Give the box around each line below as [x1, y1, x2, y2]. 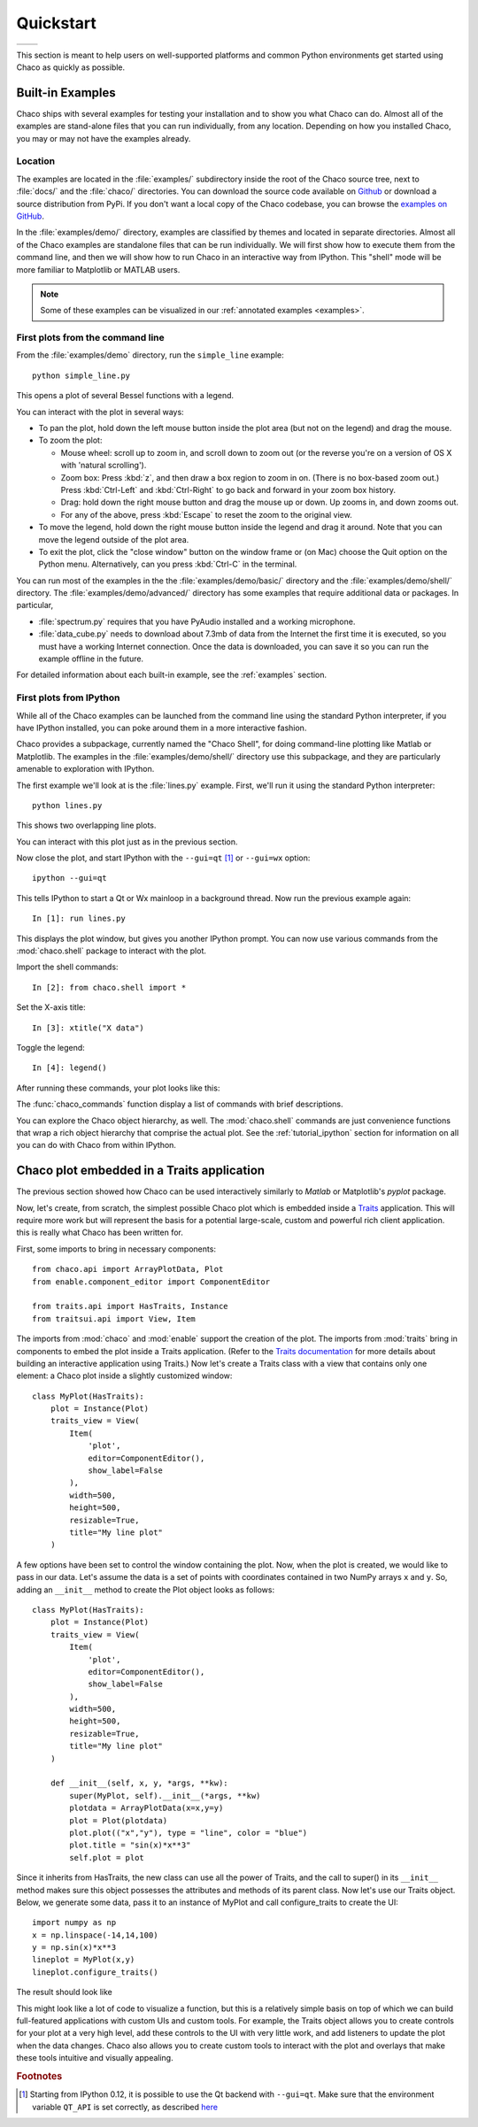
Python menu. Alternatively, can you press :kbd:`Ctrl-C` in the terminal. [38, 559, 297, 570]
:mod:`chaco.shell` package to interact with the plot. [16, 945, 207, 956]
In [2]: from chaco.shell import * [32, 983, 187, 992]
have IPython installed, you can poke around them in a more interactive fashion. [16, 722, 307, 733]
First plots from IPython [16, 691, 120, 704]
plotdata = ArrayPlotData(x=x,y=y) [69, 1803, 224, 1814]
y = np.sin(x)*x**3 [32, 1943, 117, 1953]
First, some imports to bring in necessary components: [16, 1244, 217, 1254]
